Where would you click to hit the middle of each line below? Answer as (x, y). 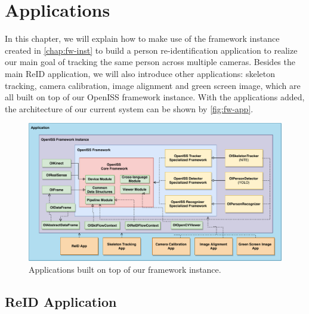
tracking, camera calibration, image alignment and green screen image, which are (153, 85)
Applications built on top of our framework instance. (125, 269)
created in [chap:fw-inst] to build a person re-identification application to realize (151, 50)
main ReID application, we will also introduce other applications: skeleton (140, 73)
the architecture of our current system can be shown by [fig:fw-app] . (129, 108)
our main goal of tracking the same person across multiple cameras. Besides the (150, 62)
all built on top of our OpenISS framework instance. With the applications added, (155, 97)
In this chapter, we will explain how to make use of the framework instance (142, 39)
